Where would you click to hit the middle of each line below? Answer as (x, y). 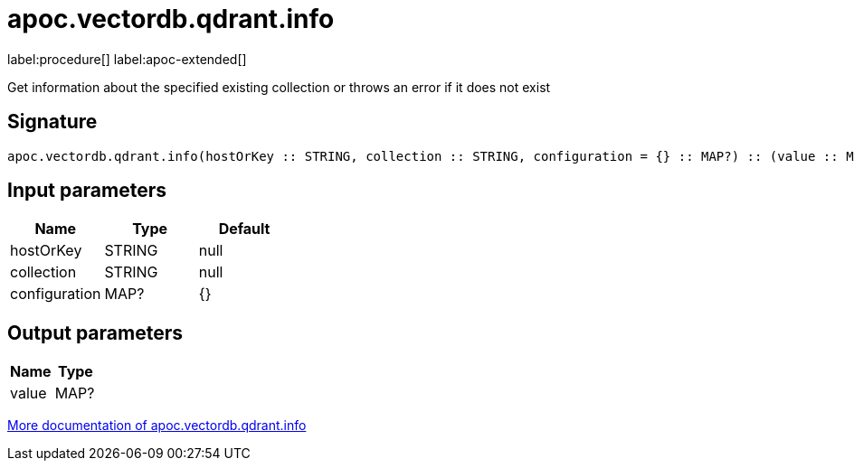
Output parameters (95, 332)
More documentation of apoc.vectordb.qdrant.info (157, 426)
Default (244, 229)
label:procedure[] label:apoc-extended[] (127, 59)
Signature (52, 122)
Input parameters (87, 191)
